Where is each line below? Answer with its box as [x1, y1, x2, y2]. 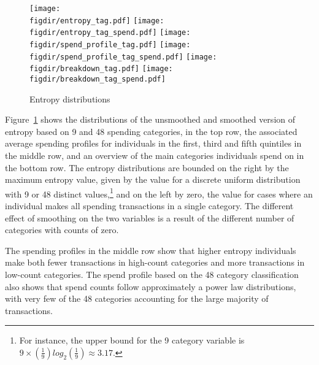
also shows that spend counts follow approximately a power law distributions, [5, 280, 296, 293]
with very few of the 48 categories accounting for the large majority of [5, 292, 269, 305]
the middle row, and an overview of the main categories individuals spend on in [5, 148, 304, 161]
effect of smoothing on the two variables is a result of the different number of [5, 211, 294, 224]
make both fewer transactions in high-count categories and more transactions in [5, 256, 305, 269]
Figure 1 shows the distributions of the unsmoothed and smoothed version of [5, 113, 295, 126]
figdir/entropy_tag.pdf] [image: [29, 16, 164, 25]
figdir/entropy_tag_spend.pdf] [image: [29, 28, 191, 37]
